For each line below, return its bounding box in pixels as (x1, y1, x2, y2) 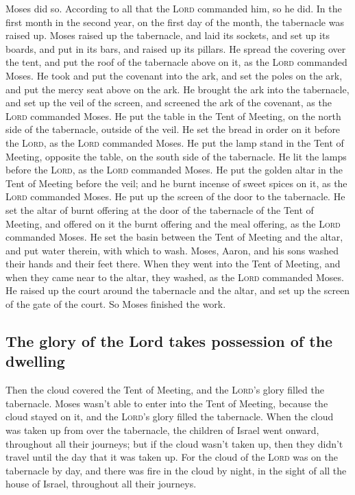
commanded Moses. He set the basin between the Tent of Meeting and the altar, (5, 230, 343, 244)
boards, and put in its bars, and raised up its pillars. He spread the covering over (5, 41, 346, 56)
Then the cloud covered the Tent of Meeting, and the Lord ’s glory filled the (5, 383, 324, 397)
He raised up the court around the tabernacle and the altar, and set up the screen (5, 283, 350, 298)
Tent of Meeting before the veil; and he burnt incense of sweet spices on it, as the (5, 176, 347, 190)
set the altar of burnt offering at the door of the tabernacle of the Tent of (5, 202, 314, 217)
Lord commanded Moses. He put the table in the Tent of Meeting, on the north (5, 108, 341, 123)
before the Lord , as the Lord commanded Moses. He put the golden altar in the (5, 162, 343, 177)
